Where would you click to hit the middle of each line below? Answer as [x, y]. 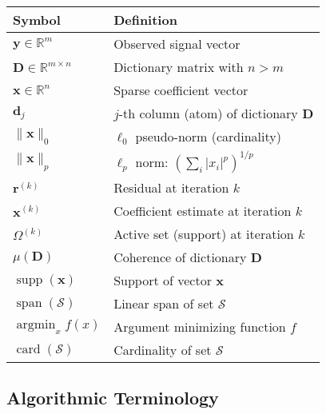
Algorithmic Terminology [113, 398]
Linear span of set [164, 303]
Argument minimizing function [200, 326]
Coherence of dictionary [180, 257]
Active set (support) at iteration [204, 234]
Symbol [37, 20]
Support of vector [163, 280]
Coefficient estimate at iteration [203, 211]
